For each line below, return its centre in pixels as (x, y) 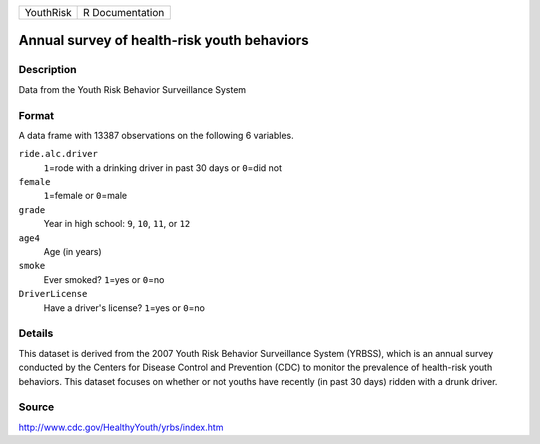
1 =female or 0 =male (85, 196)
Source (36, 407)
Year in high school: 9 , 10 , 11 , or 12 (117, 224)
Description (47, 70)
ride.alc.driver (58, 154)
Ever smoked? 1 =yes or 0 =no (104, 279)
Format (36, 115)
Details (36, 333)
